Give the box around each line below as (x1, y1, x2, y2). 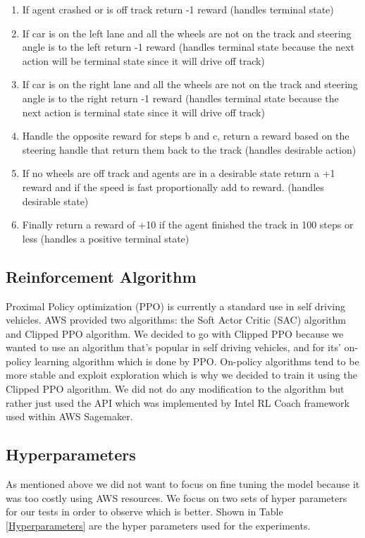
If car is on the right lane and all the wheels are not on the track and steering (22, 77, 358, 92)
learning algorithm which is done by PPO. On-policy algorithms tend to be (35, 353, 359, 368)
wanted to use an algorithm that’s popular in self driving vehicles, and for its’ (6, 340, 341, 355)
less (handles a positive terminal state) (22, 231, 190, 245)
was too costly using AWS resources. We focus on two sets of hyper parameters (6, 490, 347, 505)
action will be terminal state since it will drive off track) (22, 53, 265, 68)
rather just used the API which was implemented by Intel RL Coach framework (6, 395, 349, 410)
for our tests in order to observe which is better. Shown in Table (6, 504, 283, 519)
